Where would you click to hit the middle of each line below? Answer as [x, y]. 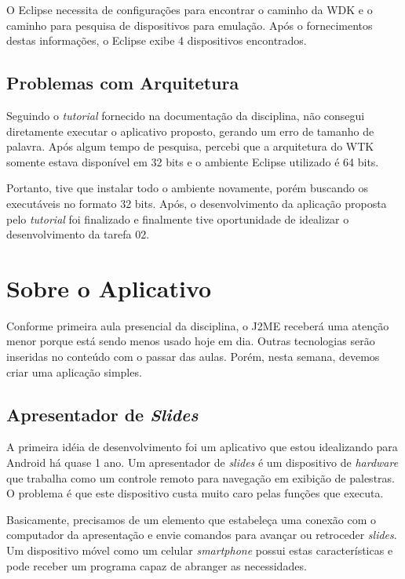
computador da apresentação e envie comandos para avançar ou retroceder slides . [202, 535]
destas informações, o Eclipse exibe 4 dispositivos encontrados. [157, 40]
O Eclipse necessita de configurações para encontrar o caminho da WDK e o [190, 9]
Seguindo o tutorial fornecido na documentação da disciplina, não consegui [186, 115]
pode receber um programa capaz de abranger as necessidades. [157, 565]
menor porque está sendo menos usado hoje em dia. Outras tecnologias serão [191, 341]
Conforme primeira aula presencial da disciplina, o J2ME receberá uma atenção [198, 325]
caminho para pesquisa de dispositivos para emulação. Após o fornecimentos [190, 25]
